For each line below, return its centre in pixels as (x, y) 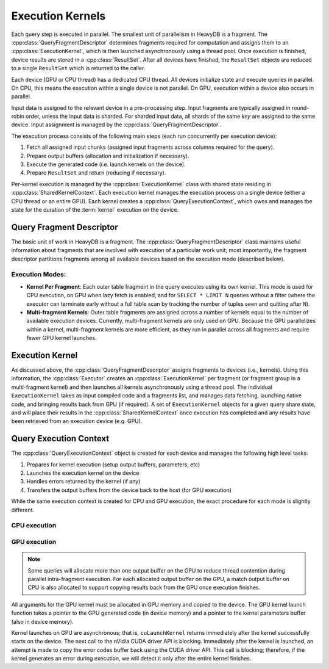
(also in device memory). (43, 621)
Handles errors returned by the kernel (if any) (83, 482)
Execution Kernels (58, 16)
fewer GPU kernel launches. (62, 338)
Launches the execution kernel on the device (83, 473)
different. (23, 510)
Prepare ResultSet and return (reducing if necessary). (96, 173)
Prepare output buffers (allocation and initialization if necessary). (108, 156)
